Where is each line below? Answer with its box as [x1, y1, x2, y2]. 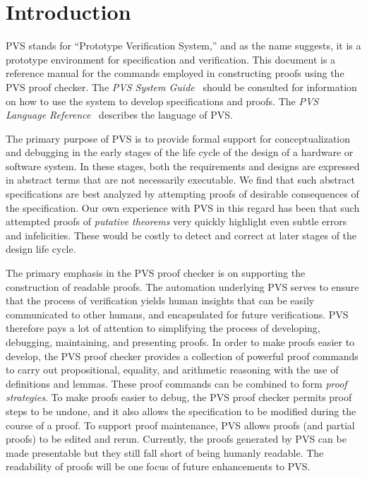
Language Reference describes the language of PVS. [6, 107, 233, 122]
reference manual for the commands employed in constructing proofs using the [6, 66, 344, 80]
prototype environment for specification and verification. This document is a [6, 52, 336, 66]
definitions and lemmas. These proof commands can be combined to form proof [6, 376, 347, 390]
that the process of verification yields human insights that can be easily [6, 293, 315, 308]
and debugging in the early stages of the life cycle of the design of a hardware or [6, 145, 354, 160]
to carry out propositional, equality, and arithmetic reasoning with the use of [6, 362, 339, 377]
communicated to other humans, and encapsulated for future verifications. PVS [6, 306, 349, 321]
